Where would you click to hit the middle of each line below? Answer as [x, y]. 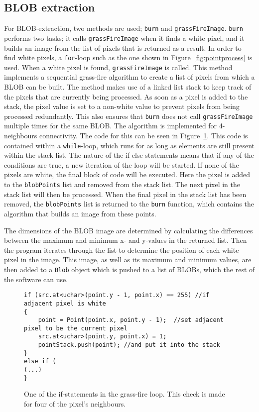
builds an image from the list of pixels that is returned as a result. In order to [123, 48]
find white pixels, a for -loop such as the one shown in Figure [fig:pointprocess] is [128, 57]
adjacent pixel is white [65, 303]
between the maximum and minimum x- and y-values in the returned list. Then [126, 240]
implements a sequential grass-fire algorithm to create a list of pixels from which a [129, 77]
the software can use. [36, 279]
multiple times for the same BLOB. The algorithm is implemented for [111, 126]
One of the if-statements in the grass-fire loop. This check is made [125, 394]
